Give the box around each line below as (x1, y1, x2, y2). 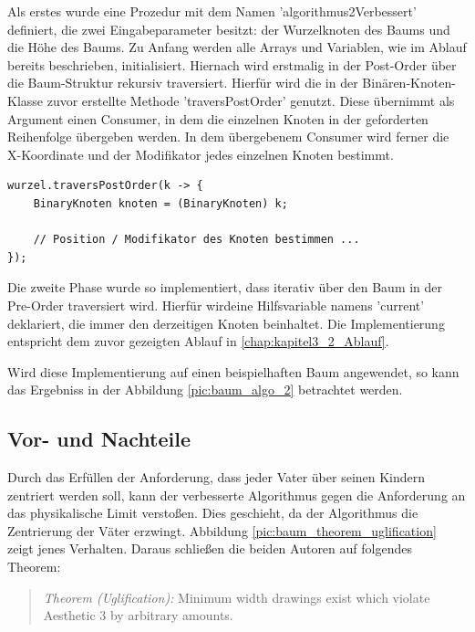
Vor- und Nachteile (7, 425, 191, 453)
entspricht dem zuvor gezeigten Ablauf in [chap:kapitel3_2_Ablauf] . (7, 332, 389, 351)
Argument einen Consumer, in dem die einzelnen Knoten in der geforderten (7, 109, 429, 128)
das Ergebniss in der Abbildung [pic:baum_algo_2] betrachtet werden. (7, 380, 403, 399)
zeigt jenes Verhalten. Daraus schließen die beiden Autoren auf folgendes (7, 539, 412, 558)
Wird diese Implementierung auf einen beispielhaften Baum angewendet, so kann (7, 362, 460, 381)
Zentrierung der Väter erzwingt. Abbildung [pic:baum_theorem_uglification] (7, 521, 437, 540)
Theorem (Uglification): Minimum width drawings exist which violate (43, 587, 430, 606)
